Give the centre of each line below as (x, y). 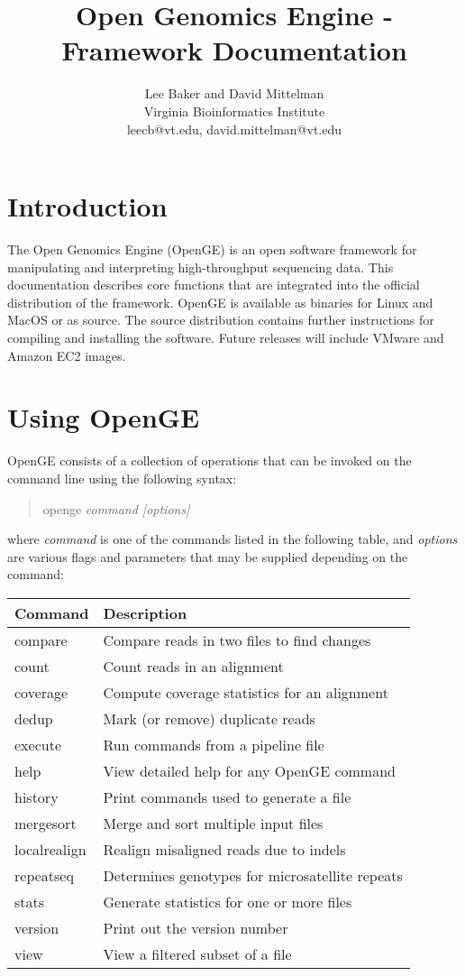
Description (145, 612)
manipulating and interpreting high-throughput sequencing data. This (201, 267)
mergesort (46, 823)
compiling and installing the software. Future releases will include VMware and (226, 337)
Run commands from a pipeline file (214, 744)
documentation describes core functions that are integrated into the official (214, 285)
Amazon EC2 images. (67, 355)
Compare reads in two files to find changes (237, 640)
